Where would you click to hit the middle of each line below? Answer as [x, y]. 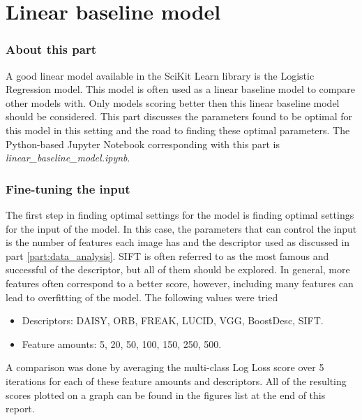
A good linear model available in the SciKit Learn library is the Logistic [160, 75]
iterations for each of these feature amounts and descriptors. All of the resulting [176, 381]
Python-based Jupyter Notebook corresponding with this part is [143, 144]
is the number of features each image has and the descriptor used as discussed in [178, 242]
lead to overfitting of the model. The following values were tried [142, 297]
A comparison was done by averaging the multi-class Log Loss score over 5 [165, 367]
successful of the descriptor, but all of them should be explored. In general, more [178, 269]
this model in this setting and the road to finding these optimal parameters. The [178, 130]
